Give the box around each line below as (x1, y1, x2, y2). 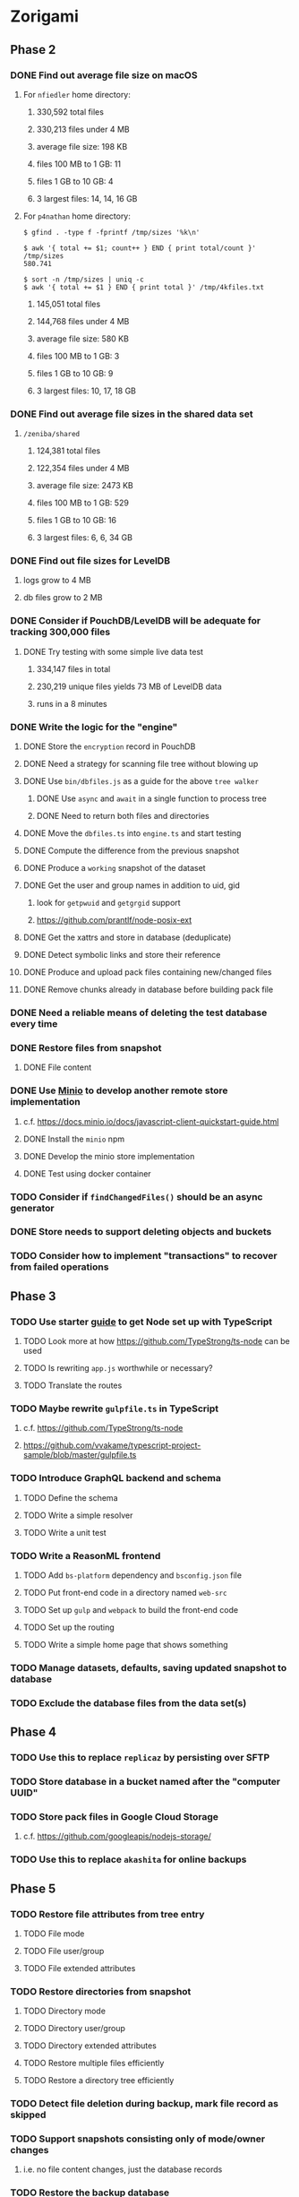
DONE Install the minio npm (22, 1133, 124, 1144)
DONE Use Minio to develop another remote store (10, 1084, 228, 1097)
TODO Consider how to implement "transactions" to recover (10, 1250, 278, 1262)
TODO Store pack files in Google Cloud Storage (10, 1810, 218, 1822)
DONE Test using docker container (22, 1167, 151, 1179)
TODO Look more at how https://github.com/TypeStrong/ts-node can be (22, 1336, 290, 1347)
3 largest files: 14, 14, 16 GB (36, 193, 138, 203)
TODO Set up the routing (22, 1622, 115, 1633)
